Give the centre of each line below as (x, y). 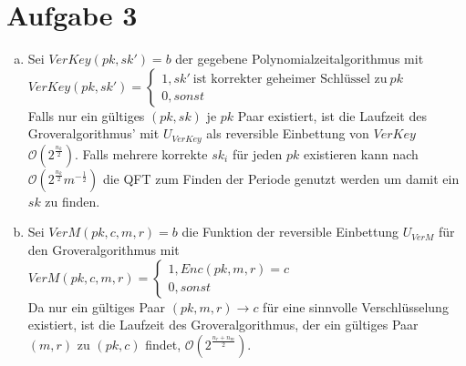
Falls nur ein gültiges (86, 115)
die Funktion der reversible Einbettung (290, 232)
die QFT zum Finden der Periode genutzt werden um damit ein (281, 178)
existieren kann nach (361, 153)
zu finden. (72, 201)
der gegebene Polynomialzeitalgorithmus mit (300, 59)
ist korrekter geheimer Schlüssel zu (290, 79)
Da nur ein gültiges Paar (97, 306)
